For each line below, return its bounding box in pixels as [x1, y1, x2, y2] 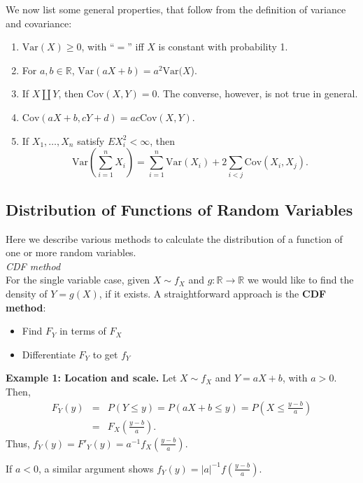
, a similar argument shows [38, 461, 154, 475]
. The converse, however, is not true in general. [157, 86, 358, 101]
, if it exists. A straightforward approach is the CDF [99, 286, 327, 301]
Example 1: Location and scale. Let [6, 370, 177, 385]
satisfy [77, 133, 105, 148]
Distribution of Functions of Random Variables [6, 198, 353, 220]
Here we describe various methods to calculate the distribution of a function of [6, 231, 343, 246]
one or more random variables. [6, 245, 136, 260]
